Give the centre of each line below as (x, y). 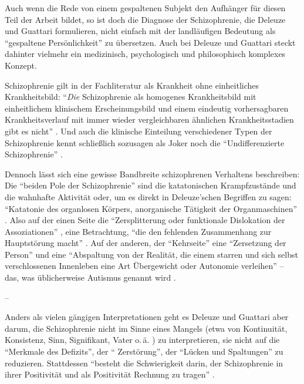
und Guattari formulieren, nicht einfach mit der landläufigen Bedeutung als (140, 31)
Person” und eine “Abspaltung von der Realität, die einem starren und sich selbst (151, 254)
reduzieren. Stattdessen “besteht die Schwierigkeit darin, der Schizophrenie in (144, 363)
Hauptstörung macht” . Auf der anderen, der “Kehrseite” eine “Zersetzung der (146, 243)
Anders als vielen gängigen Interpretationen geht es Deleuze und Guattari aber (147, 317)
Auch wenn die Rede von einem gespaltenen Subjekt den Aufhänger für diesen (145, 8)
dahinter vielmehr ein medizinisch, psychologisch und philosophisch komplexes (145, 54)
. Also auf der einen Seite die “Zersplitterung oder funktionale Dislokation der (145, 220)
